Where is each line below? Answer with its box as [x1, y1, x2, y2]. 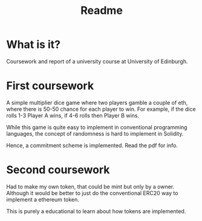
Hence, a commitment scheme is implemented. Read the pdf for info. [6, 142, 178, 149]
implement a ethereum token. [6, 196, 80, 203]
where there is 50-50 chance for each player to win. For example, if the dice [6, 105, 196, 113]
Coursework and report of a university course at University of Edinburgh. [6, 58, 189, 65]
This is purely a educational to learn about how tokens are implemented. [6, 207, 186, 215]
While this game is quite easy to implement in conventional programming [6, 124, 187, 131]
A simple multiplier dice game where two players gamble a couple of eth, [6, 99, 188, 106]
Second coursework [6, 163, 110, 177]
